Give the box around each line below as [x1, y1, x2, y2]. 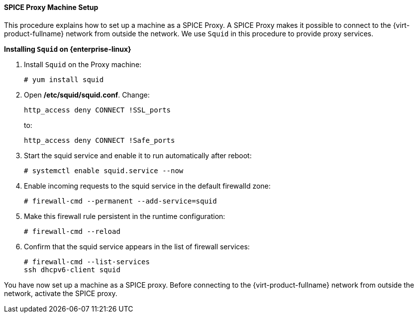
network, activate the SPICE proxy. [4, 289, 117, 298]
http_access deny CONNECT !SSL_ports [24, 106, 171, 114]
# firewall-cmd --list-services [24, 257, 150, 266]
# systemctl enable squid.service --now [24, 166, 184, 175]
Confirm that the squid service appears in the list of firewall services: [24, 242, 250, 251]
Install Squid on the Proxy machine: [24, 60, 142, 69]
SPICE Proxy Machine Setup [4, 3, 99, 11]
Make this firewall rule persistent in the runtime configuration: [24, 211, 225, 220]
